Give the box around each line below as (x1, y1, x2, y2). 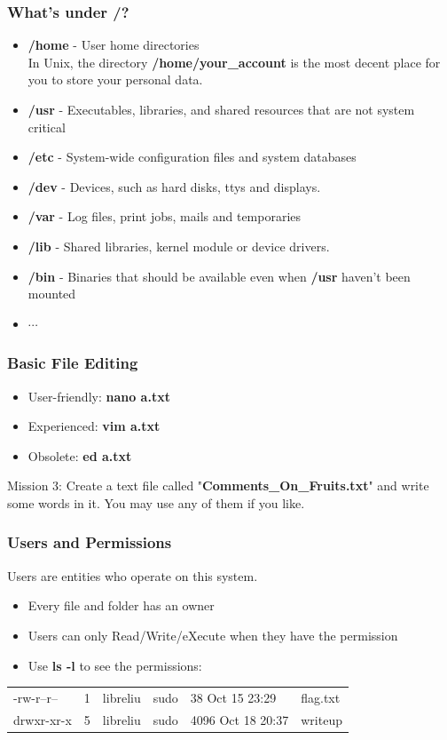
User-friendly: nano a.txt (27, 386, 170, 405)
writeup (301, 710, 342, 728)
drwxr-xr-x (13, 710, 72, 728)
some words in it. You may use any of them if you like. (7, 493, 305, 512)
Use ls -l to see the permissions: (27, 656, 202, 674)
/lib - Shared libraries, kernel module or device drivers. (27, 236, 330, 255)
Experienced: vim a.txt (27, 417, 161, 435)
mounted (27, 284, 76, 303)
